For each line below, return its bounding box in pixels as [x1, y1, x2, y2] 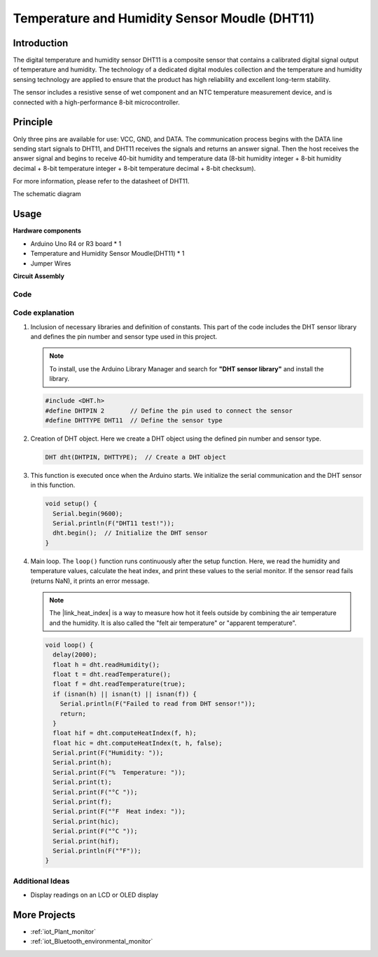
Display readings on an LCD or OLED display [30, 890, 159, 900]
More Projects [13, 909, 76, 921]
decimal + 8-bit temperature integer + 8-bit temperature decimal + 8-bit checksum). [13, 164, 256, 172]
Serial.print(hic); [52, 817, 120, 825]
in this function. [30, 481, 76, 490]
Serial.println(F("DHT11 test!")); [52, 519, 175, 528]
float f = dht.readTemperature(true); [52, 680, 185, 688]
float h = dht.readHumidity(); [52, 661, 160, 668]
